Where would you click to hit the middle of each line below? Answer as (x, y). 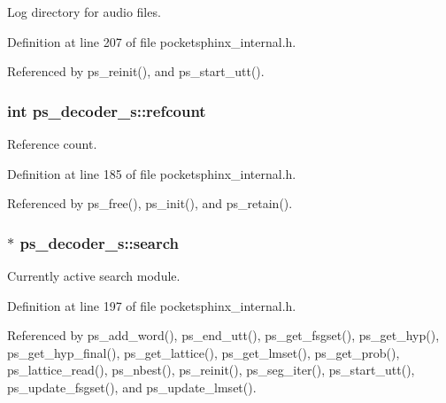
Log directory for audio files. (84, 12)
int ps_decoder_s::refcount (107, 110)
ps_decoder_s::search (100, 242)
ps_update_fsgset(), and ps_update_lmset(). (132, 387)
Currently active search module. (94, 275)
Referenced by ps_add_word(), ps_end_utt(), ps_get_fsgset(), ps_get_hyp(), (223, 335)
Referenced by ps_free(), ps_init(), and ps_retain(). (150, 203)
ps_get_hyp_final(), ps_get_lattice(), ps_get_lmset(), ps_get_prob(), (204, 352)
